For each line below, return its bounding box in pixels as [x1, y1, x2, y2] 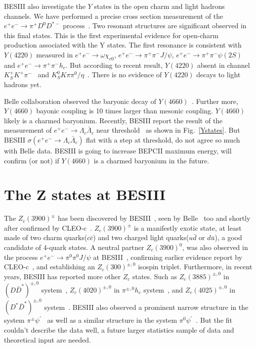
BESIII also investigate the [4, 1, 86, 11]
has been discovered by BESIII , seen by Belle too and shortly [57, 213, 251, 223]
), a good [214, 232, 242, 243]
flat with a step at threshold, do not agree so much [86, 134, 240, 145]
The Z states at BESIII [4, 184, 166, 204]
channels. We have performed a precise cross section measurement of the [4, 10, 223, 21]
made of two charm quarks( [4, 232, 87, 243]
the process [4, 251, 38, 262]
